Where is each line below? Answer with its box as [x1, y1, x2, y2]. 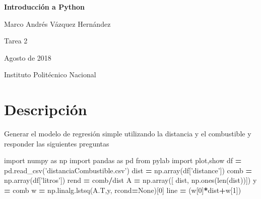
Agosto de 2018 [4, 52, 51, 63]
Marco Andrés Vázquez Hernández [4, 18, 111, 29]
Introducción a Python [4, 2, 85, 12]
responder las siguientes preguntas [4, 138, 109, 148]
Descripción [4, 99, 87, 120]
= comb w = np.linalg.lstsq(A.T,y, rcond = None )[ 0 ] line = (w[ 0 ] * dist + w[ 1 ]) [4, 185, 241, 195]
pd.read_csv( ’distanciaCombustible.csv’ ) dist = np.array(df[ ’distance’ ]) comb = [4, 165, 252, 175]
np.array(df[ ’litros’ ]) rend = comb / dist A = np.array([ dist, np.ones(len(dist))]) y [4, 175, 257, 185]
